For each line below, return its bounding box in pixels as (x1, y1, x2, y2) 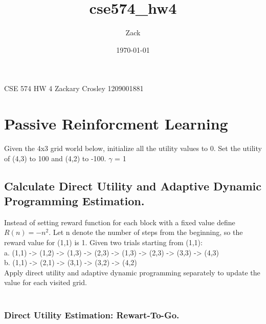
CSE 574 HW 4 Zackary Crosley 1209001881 (4, 83, 144, 94)
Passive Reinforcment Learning (4, 113, 228, 134)
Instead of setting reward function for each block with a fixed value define (4, 217, 235, 227)
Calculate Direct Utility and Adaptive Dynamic (4, 178, 261, 193)
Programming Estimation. (4, 193, 145, 208)
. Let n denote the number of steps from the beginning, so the (49, 227, 243, 237)
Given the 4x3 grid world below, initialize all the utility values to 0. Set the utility (4, 143, 262, 154)
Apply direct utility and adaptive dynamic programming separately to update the (4, 267, 260, 277)
